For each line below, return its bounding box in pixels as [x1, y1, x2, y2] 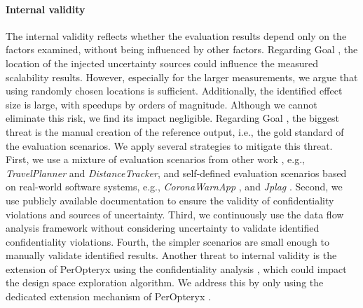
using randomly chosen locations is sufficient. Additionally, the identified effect [6, 83, 343, 98]
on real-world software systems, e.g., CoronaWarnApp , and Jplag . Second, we [6, 179, 343, 194]
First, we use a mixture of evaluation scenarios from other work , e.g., [6, 152, 305, 167]
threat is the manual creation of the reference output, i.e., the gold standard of [6, 124, 344, 139]
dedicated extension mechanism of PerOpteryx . [6, 289, 211, 304]
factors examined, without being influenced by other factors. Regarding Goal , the [6, 42, 358, 57]
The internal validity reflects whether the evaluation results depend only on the [6, 28, 347, 43]
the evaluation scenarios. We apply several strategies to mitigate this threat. [6, 138, 333, 153]
